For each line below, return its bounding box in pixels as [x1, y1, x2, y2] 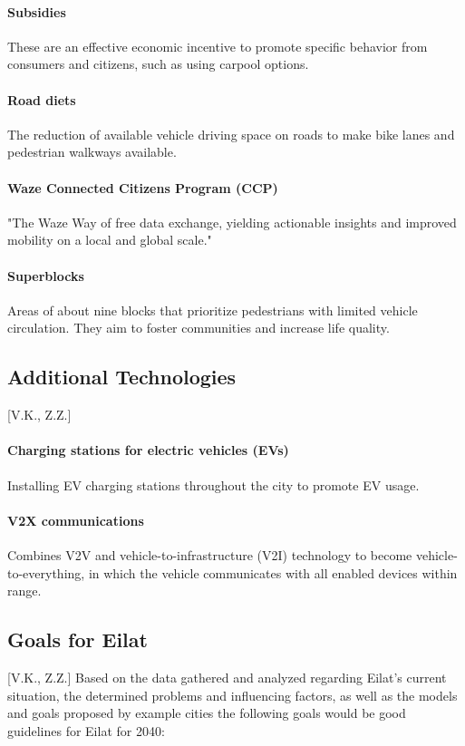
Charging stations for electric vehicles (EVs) [7, 441, 289, 460]
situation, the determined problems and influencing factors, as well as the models [7, 685, 458, 704]
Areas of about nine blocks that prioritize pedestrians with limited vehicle [7, 300, 418, 319]
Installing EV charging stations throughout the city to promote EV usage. [7, 475, 420, 494]
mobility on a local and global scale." [7, 230, 212, 249]
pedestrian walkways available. [7, 142, 177, 161]
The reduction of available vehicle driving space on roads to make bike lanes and [7, 124, 455, 143]
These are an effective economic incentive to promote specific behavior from [7, 36, 428, 55]
